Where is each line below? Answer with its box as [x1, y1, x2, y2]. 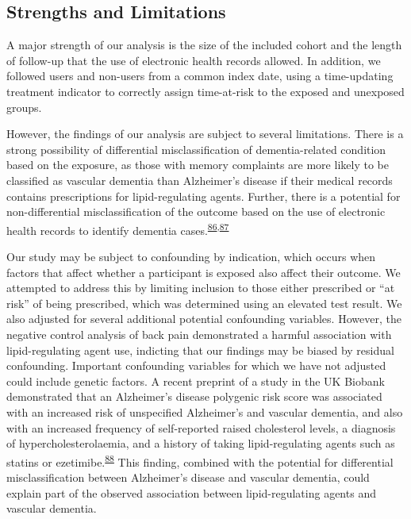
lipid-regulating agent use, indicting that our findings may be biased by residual [6, 341, 394, 358]
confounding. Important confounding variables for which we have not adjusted [6, 357, 386, 374]
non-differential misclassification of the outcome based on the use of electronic [6, 203, 386, 220]
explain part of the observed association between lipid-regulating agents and [6, 484, 376, 501]
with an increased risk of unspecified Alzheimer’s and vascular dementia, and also [6, 403, 403, 420]
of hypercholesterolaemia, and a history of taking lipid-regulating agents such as [6, 435, 395, 452]
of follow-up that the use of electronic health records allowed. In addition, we [6, 52, 381, 68]
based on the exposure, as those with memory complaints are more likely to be [6, 156, 389, 173]
